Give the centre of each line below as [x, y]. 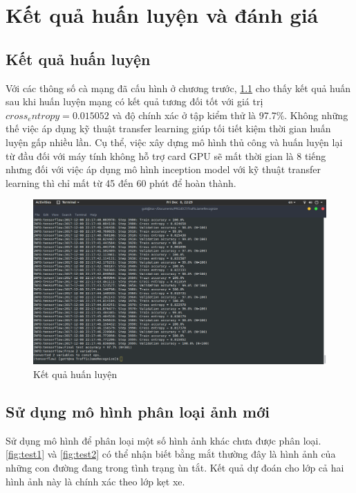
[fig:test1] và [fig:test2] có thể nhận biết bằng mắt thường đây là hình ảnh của [171, 454]
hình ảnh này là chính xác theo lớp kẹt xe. [95, 481]
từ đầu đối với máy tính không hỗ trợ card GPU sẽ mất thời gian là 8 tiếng [166, 155]
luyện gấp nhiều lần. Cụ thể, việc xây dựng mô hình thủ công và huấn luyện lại [174, 142]
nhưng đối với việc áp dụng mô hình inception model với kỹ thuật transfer [163, 169]
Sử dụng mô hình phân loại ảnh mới [138, 411]
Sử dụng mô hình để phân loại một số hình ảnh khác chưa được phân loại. [163, 440]
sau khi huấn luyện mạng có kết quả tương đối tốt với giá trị [134, 101]
